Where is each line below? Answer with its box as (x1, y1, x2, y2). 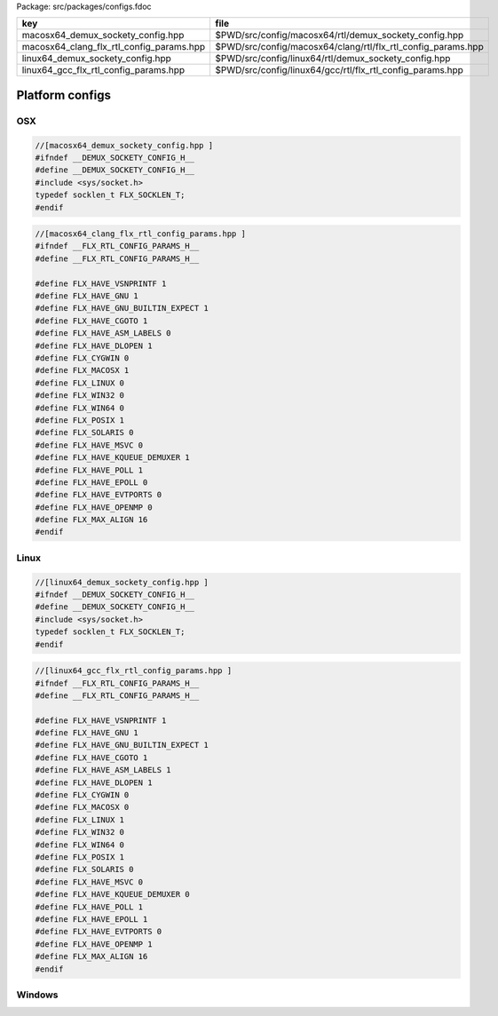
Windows (16, 988, 59, 1001)
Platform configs (16, 87, 111, 102)
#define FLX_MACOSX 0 (35, 802, 130, 813)
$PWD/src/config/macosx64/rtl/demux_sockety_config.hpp (214, 29, 464, 42)
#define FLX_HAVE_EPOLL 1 (35, 914, 148, 924)
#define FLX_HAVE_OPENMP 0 (35, 502, 153, 512)
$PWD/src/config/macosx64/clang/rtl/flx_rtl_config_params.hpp (214, 41, 484, 53)
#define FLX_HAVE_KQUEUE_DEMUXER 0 (35, 889, 190, 900)
